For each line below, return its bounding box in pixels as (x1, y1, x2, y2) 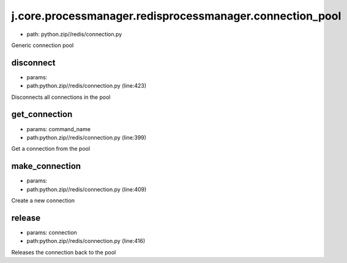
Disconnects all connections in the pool (11, 93, 111, 101)
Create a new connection (11, 197, 75, 204)
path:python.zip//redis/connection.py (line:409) (26, 186, 147, 193)
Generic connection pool (11, 41, 74, 49)
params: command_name (26, 125, 91, 132)
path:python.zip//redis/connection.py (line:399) (26, 134, 147, 141)
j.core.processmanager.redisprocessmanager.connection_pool (11, 9, 341, 23)
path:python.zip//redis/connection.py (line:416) (26, 237, 146, 245)
